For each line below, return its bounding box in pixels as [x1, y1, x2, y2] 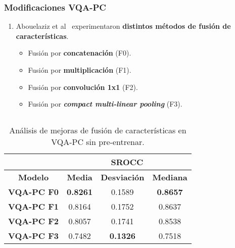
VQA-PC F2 [8, 215, 59, 227]
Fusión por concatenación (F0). [28, 47, 131, 58]
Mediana [152, 171, 187, 183]
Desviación [101, 171, 145, 183]
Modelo [18, 171, 49, 183]
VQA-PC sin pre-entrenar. [51, 135, 145, 147]
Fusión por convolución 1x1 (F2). [28, 81, 138, 92]
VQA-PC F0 [8, 185, 59, 197]
